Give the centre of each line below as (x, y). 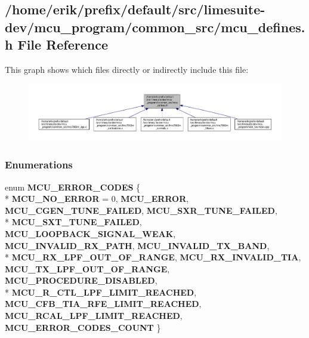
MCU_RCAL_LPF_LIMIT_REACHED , (94, 316)
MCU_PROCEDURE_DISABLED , (81, 280)
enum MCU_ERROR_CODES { (73, 187)
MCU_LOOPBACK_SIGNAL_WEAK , (90, 233)
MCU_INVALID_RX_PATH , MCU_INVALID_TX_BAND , (137, 245)
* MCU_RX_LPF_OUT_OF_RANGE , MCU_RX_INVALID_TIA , (153, 257)
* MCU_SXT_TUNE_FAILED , (73, 222)
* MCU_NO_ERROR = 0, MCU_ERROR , (97, 199)
